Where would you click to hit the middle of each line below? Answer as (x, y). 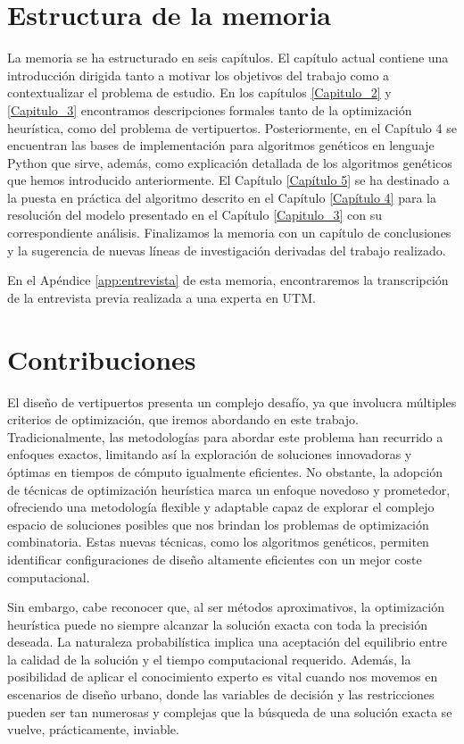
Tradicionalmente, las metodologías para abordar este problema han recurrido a (225, 436)
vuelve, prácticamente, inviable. (93, 729)
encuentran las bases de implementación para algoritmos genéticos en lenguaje (221, 145)
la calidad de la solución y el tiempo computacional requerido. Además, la (209, 659)
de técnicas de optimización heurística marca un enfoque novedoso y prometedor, (229, 489)
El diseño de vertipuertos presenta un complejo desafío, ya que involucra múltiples (232, 401)
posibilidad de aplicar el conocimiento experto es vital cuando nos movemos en (223, 677)
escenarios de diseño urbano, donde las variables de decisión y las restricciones (221, 694)
